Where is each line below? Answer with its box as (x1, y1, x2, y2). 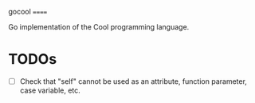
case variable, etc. (19, 85, 81, 95)
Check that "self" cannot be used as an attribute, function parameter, (19, 76, 247, 86)
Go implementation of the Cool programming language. (8, 22, 190, 31)
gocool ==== (8, 7, 48, 16)
